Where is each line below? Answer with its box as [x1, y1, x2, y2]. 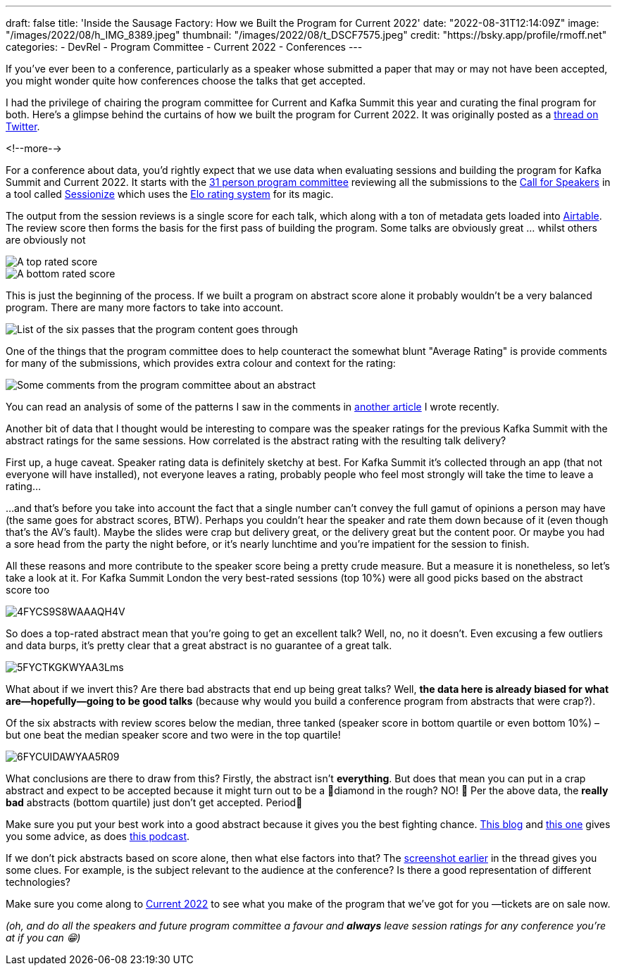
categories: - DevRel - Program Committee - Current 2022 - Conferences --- [6, 41, 363, 53]
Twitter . [6, 120, 40, 132]
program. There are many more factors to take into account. [6, 301, 284, 313]
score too [6, 584, 50, 596]
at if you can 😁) [6, 932, 81, 944]
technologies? [6, 876, 71, 888]
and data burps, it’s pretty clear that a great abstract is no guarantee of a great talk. [6, 639, 392, 651]
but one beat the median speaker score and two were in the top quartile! [6, 729, 341, 741]
